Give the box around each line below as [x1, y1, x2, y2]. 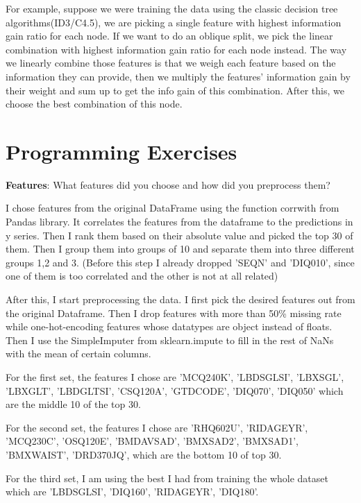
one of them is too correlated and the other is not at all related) [6, 268, 278, 283]
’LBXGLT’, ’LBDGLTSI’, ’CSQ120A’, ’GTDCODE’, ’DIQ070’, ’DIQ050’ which [6, 383, 344, 398]
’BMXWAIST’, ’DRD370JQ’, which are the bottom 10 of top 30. [6, 447, 282, 461]
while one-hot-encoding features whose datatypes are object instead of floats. [6, 319, 333, 334]
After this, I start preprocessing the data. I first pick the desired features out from [6, 292, 355, 307]
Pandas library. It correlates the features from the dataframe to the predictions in [6, 214, 353, 229]
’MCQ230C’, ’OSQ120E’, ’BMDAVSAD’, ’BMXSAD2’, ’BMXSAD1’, [6, 434, 299, 448]
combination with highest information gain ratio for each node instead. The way [6, 42, 347, 56]
